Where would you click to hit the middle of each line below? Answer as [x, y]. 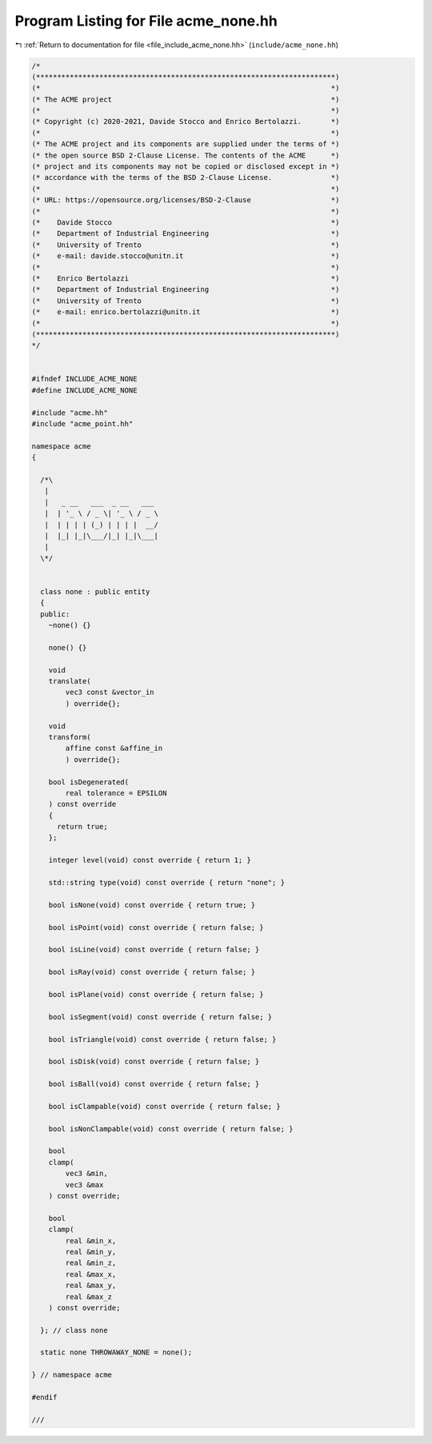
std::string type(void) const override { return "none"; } [167, 883]
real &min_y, [91, 1252]
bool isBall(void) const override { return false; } [154, 1084]
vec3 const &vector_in [110, 692]
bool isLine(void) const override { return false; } [154, 950]
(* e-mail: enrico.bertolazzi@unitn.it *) [186, 312]
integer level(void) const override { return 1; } [150, 860]
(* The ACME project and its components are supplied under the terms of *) [186, 144]
